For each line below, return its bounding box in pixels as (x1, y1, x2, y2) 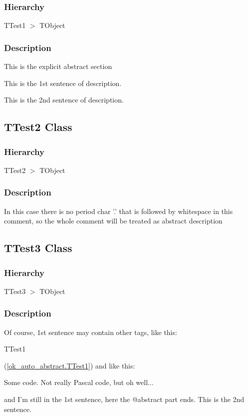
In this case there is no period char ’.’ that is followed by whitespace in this (4, 205, 233, 216)
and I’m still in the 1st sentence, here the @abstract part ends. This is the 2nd (4, 394, 245, 404)
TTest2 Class (4, 119, 72, 134)
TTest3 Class (4, 240, 72, 255)
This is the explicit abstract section (4, 61, 112, 71)
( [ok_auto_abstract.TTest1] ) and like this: (4, 360, 135, 370)
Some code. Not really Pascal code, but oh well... (4, 377, 154, 387)
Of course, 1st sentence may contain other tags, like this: (4, 326, 177, 337)
